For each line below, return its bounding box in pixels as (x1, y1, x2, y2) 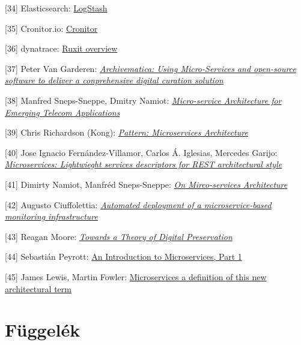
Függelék (5, 317, 81, 342)
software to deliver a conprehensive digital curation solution (5, 74, 223, 86)
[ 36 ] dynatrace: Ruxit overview (5, 42, 118, 55)
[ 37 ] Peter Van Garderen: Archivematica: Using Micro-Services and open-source (5, 62, 296, 74)
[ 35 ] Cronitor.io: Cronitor (5, 22, 98, 34)
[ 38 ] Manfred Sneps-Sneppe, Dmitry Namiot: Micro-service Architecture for (5, 94, 282, 106)
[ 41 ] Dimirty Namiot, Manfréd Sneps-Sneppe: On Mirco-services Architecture (5, 178, 288, 190)
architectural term (5, 282, 71, 295)
